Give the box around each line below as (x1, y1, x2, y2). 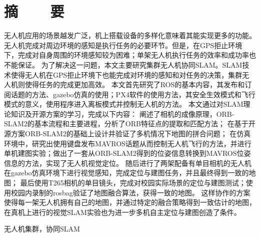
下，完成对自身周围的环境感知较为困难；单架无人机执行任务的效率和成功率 (4, 50, 249, 60)
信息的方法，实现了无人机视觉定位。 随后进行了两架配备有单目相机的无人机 (4, 157, 251, 168)
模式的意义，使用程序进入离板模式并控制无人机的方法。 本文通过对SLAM (4, 99, 243, 109)
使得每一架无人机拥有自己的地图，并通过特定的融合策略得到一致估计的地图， (4, 197, 256, 207)
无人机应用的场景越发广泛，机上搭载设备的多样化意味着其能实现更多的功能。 (4, 30, 256, 41)
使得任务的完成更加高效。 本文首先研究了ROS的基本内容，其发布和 (24, 79, 245, 90)
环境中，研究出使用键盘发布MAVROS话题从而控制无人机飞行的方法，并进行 (4, 138, 251, 148)
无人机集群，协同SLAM (4, 223, 80, 234)
